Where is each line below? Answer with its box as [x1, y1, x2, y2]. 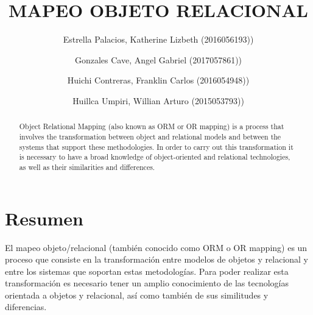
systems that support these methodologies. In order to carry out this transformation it [19, 141, 294, 152]
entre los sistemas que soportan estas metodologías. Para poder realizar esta [5, 264, 289, 277]
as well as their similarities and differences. [19, 161, 155, 172]
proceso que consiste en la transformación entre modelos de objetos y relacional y [5, 253, 309, 266]
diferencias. [5, 300, 47, 313]
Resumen [5, 205, 83, 230]
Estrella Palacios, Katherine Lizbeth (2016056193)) [63, 33, 254, 46]
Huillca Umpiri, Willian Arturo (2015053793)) [72, 94, 244, 107]
